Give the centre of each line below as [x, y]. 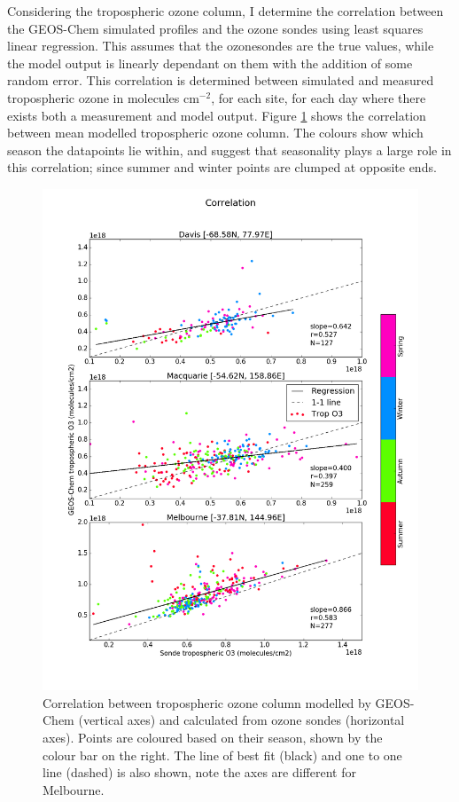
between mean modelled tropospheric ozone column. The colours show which [215, 133]
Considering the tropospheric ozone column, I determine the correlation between [226, 11]
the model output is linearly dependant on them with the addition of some [210, 63]
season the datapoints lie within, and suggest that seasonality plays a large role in [229, 149]
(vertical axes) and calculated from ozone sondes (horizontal [241, 720]
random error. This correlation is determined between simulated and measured [221, 80]
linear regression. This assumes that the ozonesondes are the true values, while [221, 46]
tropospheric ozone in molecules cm [103, 97]
